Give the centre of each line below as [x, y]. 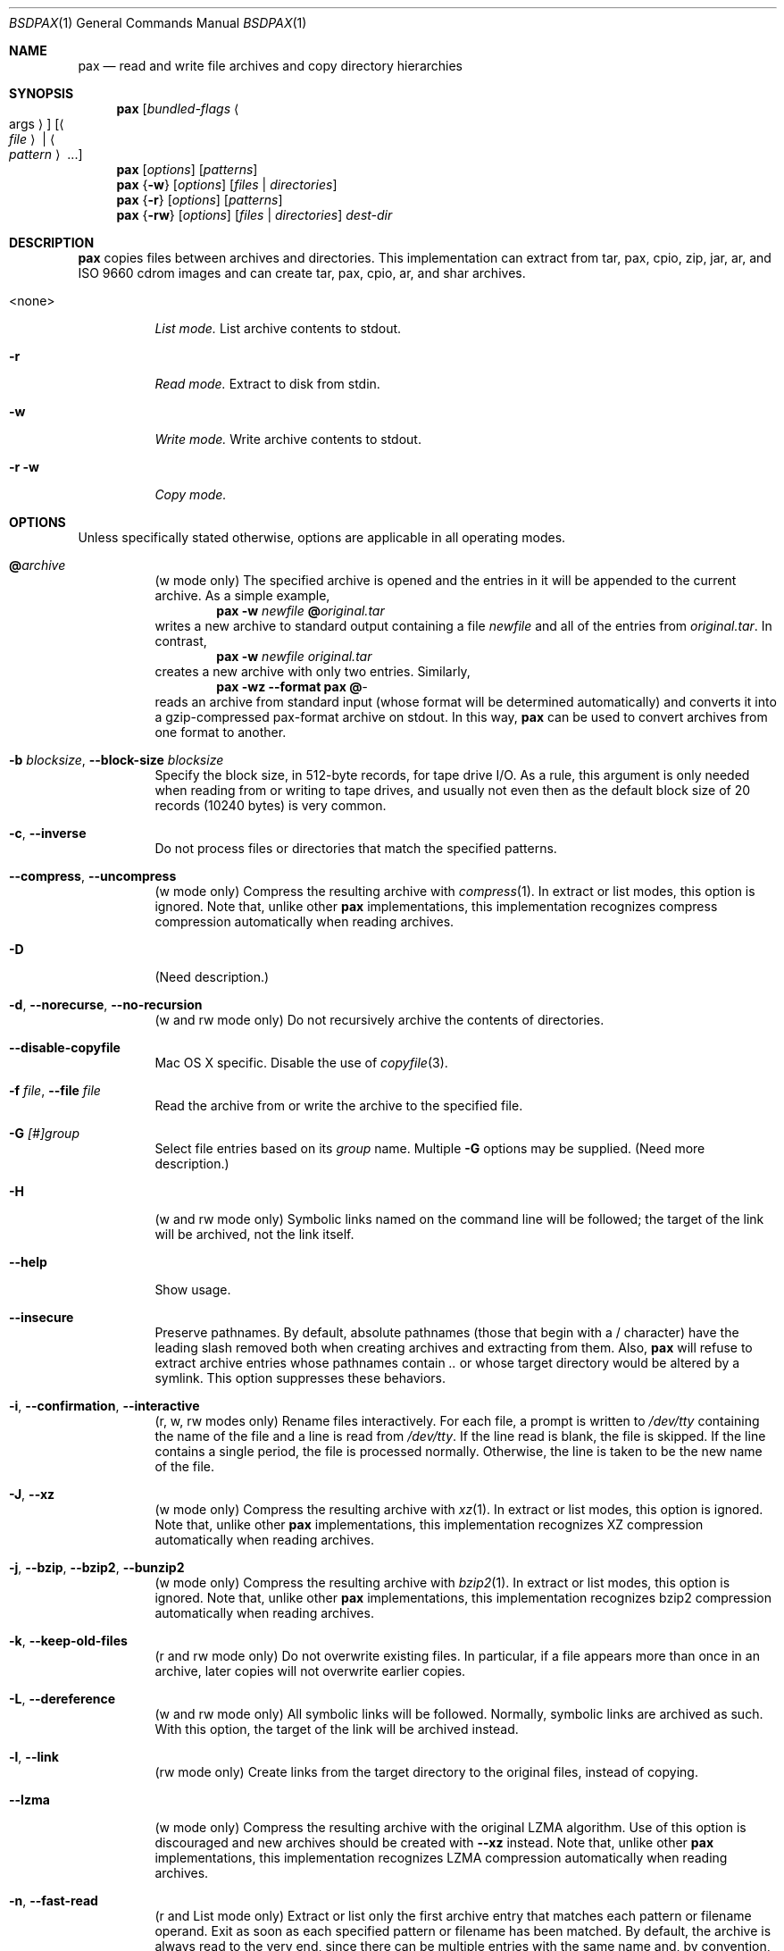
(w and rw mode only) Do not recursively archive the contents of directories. [379, 1020]
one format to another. [221, 732]
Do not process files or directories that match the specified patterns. [356, 848]
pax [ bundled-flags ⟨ [178, 109]
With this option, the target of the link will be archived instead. [337, 1729]
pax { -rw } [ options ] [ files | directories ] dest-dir [254, 215]
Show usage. [193, 1290]
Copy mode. [191, 494]
